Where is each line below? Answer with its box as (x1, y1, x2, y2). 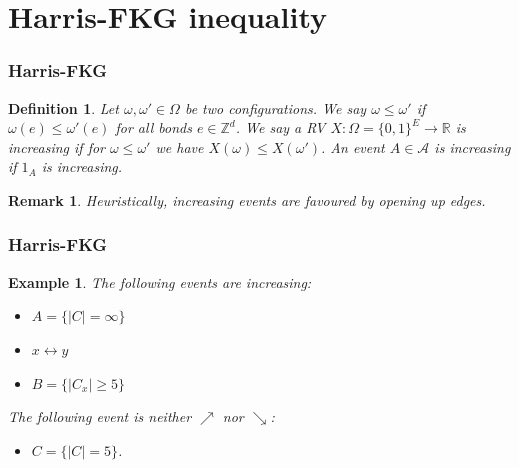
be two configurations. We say (184, 97, 367, 118)
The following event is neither (8, 406, 192, 427)
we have (155, 136, 204, 157)
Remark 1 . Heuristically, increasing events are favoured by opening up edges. (8, 189, 486, 210)
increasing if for (8, 136, 105, 157)
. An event (321, 136, 385, 157)
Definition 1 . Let (8, 97, 119, 118)
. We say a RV (235, 117, 326, 138)
